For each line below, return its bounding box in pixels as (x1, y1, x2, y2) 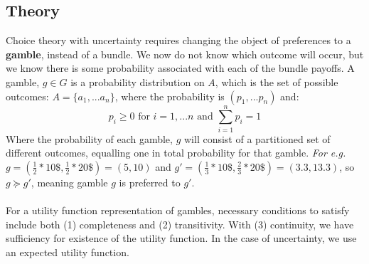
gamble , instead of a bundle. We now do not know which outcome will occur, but (6, 46, 364, 61)
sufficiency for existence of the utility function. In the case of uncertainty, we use (6, 231, 357, 245)
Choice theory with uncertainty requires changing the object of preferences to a (6, 33, 351, 48)
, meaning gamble (31, 174, 108, 189)
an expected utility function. (6, 244, 129, 259)
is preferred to (119, 174, 181, 189)
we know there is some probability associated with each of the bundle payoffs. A (6, 60, 355, 75)
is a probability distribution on (70, 74, 205, 89)
